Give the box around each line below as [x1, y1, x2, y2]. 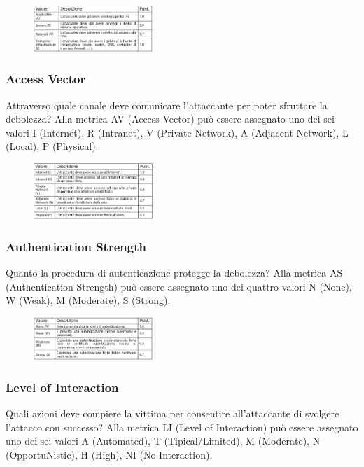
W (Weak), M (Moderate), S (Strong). [6, 293, 171, 307]
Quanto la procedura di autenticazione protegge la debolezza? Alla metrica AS [6, 265, 343, 279]
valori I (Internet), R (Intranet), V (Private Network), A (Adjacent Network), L [6, 125, 349, 139]
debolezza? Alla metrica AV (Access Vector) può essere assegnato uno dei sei [6, 111, 335, 126]
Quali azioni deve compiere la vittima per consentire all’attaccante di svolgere [6, 406, 339, 421]
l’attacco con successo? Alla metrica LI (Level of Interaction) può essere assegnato [6, 419, 358, 434]
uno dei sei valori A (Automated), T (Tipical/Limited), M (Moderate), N [6, 433, 321, 448]
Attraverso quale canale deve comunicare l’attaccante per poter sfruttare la [6, 97, 328, 112]
